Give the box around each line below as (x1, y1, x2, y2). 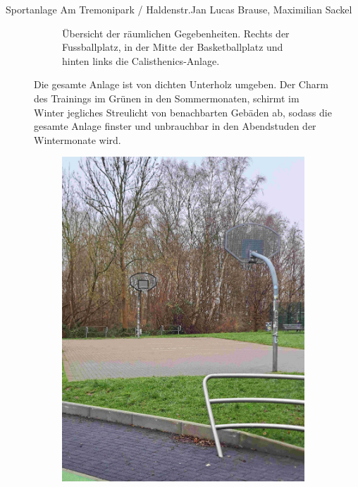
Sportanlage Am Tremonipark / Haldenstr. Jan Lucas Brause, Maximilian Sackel (6, 2, 352, 16)
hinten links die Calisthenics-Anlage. (62, 53, 220, 68)
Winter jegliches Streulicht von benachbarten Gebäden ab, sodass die (34, 104, 332, 119)
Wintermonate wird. (34, 132, 121, 147)
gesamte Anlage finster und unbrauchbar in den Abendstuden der (34, 119, 316, 133)
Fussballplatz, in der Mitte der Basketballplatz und (62, 40, 283, 54)
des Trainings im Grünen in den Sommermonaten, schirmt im (34, 90, 300, 105)
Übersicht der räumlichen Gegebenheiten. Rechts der (62, 25, 290, 40)
